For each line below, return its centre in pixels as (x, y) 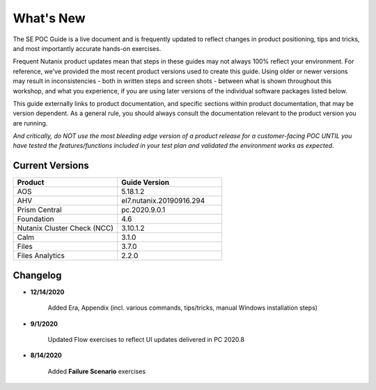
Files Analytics (41, 256)
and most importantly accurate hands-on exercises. (87, 48)
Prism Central (39, 210)
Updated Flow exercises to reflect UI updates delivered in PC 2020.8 (146, 340)
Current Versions (51, 166)
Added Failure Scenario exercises (97, 371)
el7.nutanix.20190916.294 (163, 201)
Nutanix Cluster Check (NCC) (65, 228)
